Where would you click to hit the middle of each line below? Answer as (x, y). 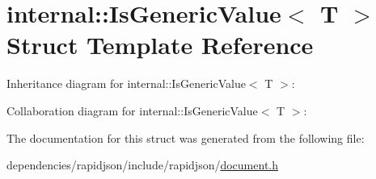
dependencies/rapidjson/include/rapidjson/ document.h (143, 165)
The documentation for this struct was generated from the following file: (186, 137)
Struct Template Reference (160, 45)
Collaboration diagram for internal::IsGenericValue (132, 110)
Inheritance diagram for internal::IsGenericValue (126, 83)
